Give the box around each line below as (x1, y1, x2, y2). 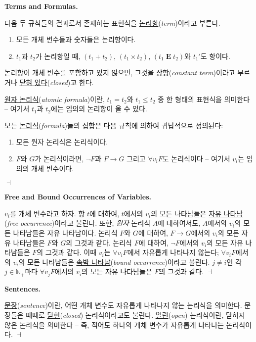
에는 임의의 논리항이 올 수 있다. (51, 103, 147, 114)
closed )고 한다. (50, 77, 94, 87)
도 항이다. (200, 50, 230, 61)
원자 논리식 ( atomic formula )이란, (4, 94, 105, 104)
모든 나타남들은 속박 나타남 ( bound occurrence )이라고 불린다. (27, 256, 210, 267)
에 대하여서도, (158, 218, 201, 228)
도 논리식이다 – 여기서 (162, 153, 230, 163)
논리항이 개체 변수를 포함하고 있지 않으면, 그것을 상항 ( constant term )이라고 (4, 67, 235, 78)
